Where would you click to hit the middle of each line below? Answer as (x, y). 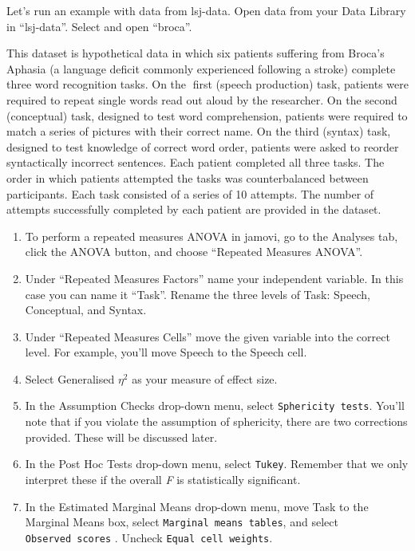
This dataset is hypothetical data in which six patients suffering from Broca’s (196, 53)
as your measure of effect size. (205, 378)
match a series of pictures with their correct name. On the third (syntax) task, (199, 131)
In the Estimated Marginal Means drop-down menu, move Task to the (197, 506)
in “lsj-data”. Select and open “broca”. (99, 26)
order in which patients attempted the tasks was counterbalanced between (188, 177)
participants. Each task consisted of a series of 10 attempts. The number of (190, 193)
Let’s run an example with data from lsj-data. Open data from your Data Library (206, 10)
